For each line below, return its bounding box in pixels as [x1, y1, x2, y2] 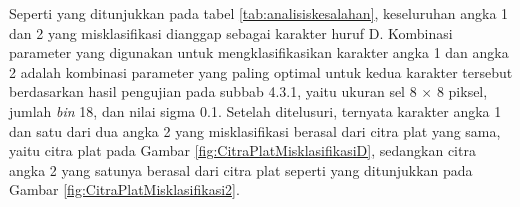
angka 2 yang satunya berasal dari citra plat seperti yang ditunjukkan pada [9, 159, 473, 180]
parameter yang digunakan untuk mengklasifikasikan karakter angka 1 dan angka [9, 42, 509, 63]
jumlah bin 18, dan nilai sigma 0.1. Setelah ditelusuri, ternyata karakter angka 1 [9, 100, 502, 121]
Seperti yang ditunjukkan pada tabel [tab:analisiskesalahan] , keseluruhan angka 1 [9, 3, 509, 23]
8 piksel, [436, 81, 488, 102]
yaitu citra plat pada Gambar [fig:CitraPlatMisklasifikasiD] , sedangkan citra [9, 140, 476, 161]
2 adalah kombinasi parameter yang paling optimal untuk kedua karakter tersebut [9, 61, 513, 82]
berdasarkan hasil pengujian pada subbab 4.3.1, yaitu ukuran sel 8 [9, 81, 417, 102]
